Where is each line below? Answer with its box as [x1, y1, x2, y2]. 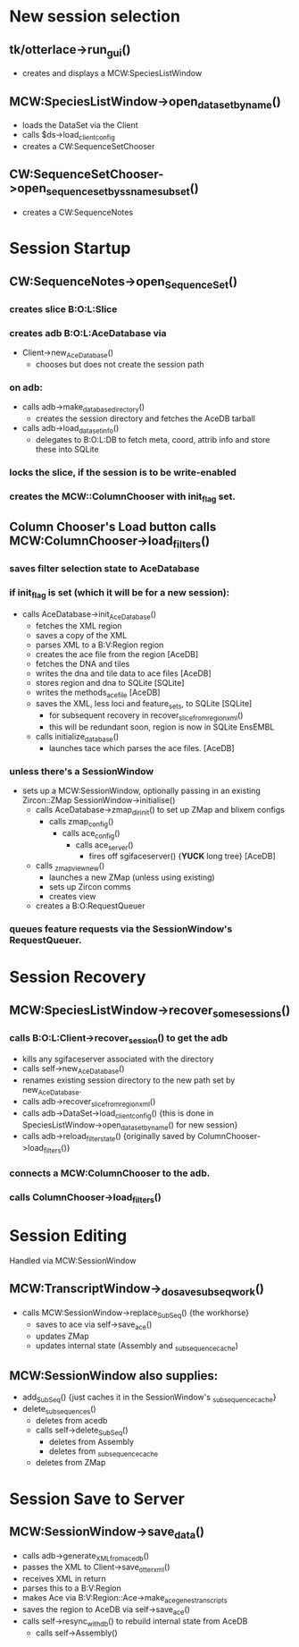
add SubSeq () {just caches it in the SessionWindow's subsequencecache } [21, 1392, 277, 1405]
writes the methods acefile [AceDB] [35, 687, 161, 699]
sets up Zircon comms [48, 882, 131, 892]
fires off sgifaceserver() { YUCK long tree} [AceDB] [88, 851, 276, 862]
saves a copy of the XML [35, 629, 128, 640]
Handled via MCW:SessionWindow [9, 1254, 137, 1266]
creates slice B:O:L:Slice [9, 302, 118, 315]
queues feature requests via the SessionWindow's [9, 923, 233, 935]
